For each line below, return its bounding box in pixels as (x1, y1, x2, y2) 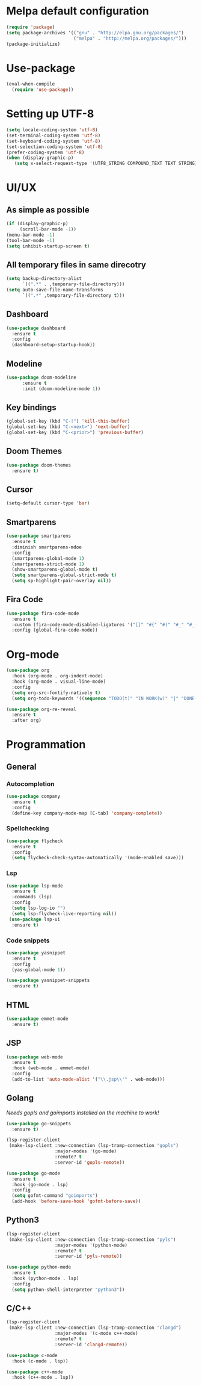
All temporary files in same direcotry (6, 259, 146, 270)
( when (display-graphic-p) (6, 155, 74, 161)
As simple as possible (6, 205, 90, 215)
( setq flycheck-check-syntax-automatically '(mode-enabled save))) (11, 855, 185, 861)
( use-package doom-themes (6, 462, 71, 468)
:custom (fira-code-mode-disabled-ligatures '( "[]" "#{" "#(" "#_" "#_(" (11, 621, 200, 627)
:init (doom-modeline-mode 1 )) (22, 385, 101, 392)
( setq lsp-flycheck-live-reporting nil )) (11, 910, 117, 916)
